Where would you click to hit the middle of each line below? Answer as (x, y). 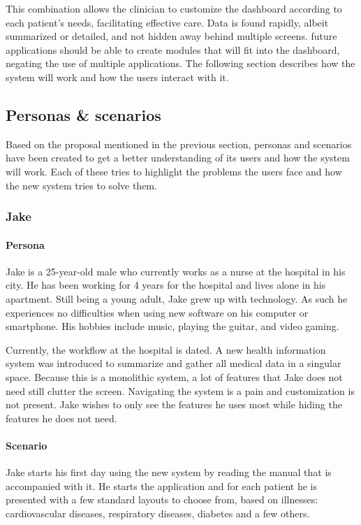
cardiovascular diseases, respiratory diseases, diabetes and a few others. (158, 513)
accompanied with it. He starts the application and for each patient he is (161, 486)
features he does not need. (61, 418)
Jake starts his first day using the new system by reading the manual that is (169, 472)
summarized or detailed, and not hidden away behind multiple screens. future (171, 36)
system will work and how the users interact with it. (117, 77)
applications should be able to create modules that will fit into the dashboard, (173, 49)
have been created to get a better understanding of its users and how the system (178, 158)
